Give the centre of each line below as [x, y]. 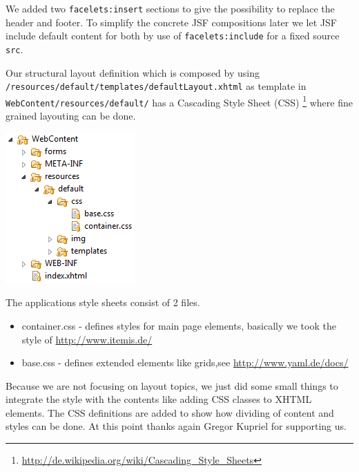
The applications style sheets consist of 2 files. [103, 302]
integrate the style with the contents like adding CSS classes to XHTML [159, 399]
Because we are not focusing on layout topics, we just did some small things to [172, 385]
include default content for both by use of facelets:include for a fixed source [173, 36]
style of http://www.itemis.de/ [87, 339]
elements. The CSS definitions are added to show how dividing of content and [170, 412]
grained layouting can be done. [71, 116]
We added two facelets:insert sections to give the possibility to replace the [170, 8]
